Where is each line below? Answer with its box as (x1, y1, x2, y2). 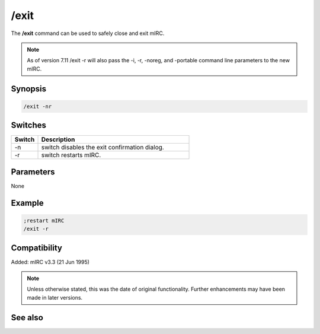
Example (11, 198, 44, 208)
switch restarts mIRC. (41, 151, 101, 160)
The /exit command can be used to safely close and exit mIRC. (11, 30, 165, 37)
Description (41, 135, 75, 144)
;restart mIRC (23, 217, 65, 224)
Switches (11, 120, 47, 131)
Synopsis (11, 84, 47, 94)
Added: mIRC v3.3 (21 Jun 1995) (11, 258, 90, 265)
